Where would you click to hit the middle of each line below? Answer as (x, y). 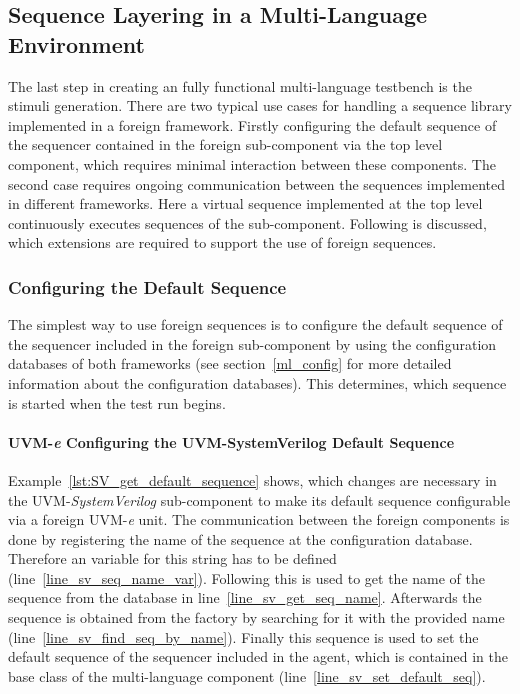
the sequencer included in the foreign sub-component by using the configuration (252, 343)
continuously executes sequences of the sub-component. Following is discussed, (247, 222)
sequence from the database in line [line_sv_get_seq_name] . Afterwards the (245, 597)
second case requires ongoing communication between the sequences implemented (256, 183)
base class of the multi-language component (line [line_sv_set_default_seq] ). (247, 675)
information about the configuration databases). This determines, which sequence (257, 382)
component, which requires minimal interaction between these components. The (252, 163)
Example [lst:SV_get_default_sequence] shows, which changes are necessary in (252, 479)
